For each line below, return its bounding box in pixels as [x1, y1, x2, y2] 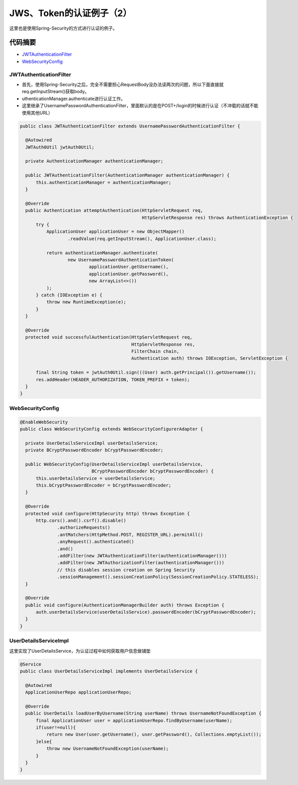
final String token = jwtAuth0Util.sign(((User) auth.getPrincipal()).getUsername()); [36, 370, 256, 375]
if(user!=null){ [36, 725, 76, 731]
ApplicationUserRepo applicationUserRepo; [25, 689, 132, 695]
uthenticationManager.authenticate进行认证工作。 [22, 96, 125, 102]
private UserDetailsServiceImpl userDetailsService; [25, 440, 158, 446]
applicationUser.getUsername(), [89, 264, 169, 270]
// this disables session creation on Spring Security [57, 567, 195, 573]
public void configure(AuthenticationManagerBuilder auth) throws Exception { [25, 602, 225, 608]
